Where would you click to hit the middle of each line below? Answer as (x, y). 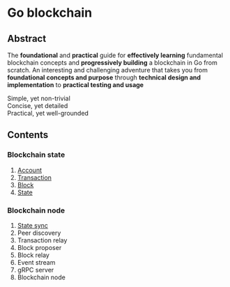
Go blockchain (50, 13)
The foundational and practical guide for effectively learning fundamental (115, 55)
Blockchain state (36, 155)
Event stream (36, 262)
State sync (33, 225)
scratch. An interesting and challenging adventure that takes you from (107, 70)
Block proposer (39, 247)
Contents (28, 135)
